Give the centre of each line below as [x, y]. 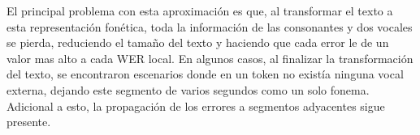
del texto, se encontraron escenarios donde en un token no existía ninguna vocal [205, 74]
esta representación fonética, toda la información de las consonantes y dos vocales [210, 26]
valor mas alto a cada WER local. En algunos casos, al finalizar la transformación [210, 58]
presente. [29, 122]
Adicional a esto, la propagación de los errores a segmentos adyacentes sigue [196, 105]
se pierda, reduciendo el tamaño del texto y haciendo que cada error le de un [198, 42]
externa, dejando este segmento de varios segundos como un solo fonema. [188, 89]
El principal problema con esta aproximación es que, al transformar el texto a [200, 11]
